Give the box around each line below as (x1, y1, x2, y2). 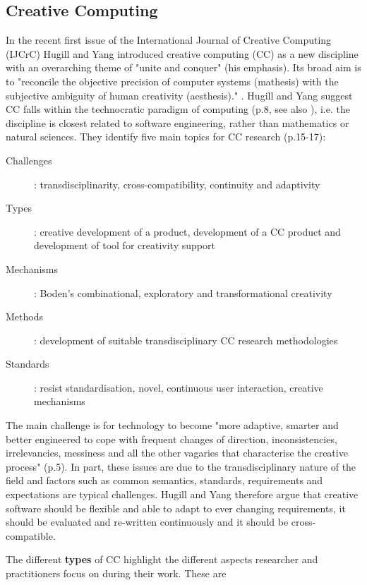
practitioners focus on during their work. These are (6, 566, 227, 581)
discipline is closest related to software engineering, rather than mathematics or (6, 115, 349, 130)
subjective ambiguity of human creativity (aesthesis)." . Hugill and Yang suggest (6, 88, 353, 102)
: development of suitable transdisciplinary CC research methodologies (34, 332, 338, 347)
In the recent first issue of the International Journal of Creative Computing (6, 32, 332, 47)
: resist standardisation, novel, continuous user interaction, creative (34, 380, 323, 394)
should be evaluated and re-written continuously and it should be (6, 514, 289, 529)
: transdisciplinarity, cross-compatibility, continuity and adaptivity (34, 176, 320, 191)
